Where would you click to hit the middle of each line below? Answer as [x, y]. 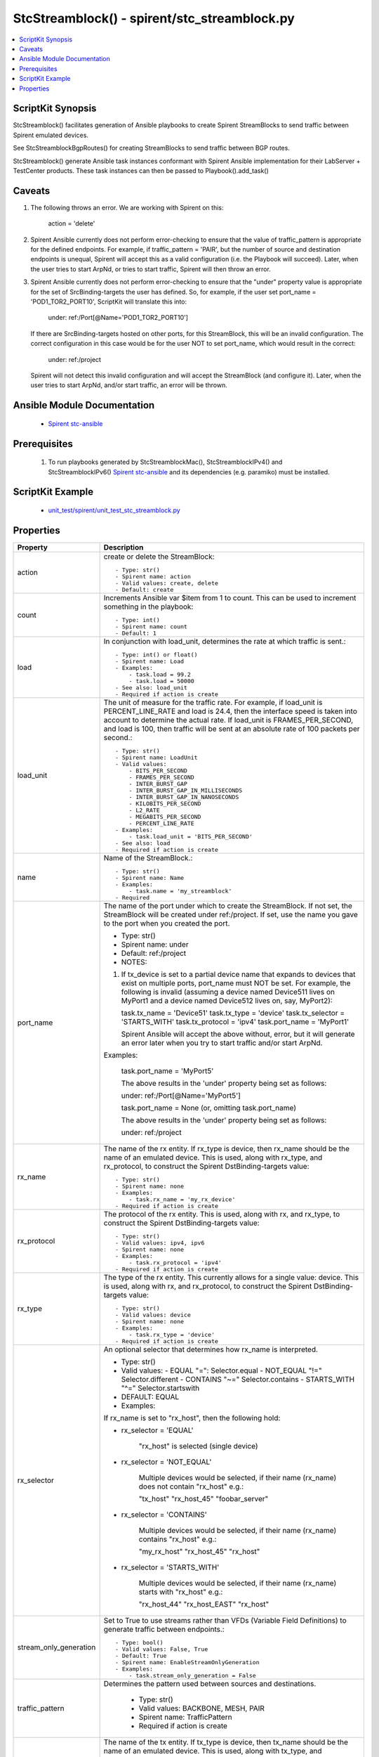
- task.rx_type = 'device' [172, 1334]
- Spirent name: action [153, 576]
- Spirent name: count [151, 627]
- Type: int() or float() [156, 655]
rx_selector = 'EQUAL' [157, 1430]
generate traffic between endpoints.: [164, 1629]
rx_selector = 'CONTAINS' [164, 1515]
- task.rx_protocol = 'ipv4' [175, 1263]
